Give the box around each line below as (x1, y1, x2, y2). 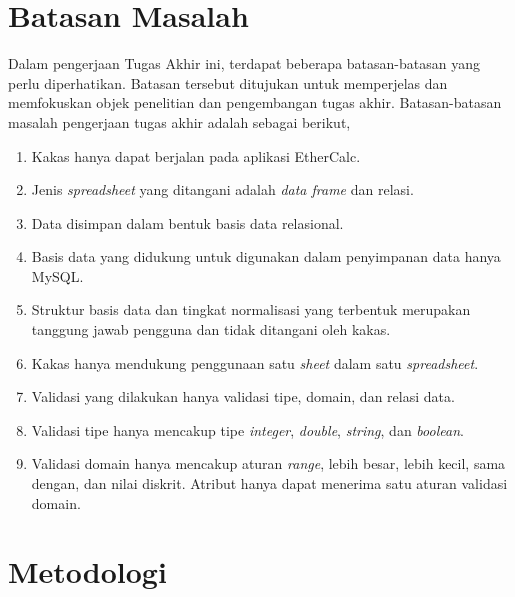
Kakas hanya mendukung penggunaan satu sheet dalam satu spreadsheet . (31, 352, 479, 373)
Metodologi (8, 551, 167, 592)
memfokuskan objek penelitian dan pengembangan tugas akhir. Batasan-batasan (8, 92, 502, 113)
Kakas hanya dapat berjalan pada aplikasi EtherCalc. (31, 145, 361, 166)
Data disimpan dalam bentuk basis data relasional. (31, 212, 344, 233)
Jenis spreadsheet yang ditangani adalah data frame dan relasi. (31, 179, 414, 200)
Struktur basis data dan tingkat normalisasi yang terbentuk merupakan (31, 299, 471, 320)
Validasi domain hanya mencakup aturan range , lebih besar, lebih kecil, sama (31, 453, 506, 474)
